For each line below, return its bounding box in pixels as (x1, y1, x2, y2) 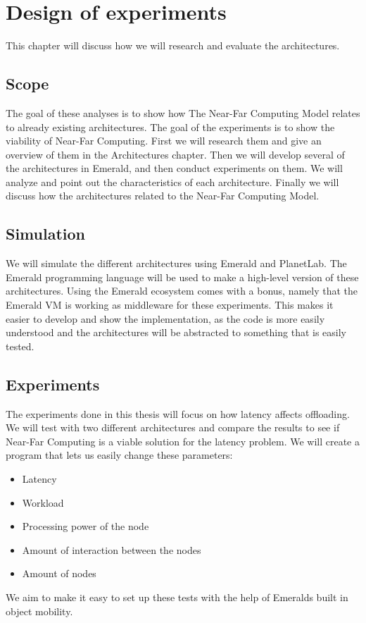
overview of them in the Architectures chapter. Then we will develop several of (6, 147, 345, 161)
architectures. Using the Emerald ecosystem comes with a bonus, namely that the (6, 283, 358, 298)
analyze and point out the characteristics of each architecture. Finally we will (6, 174, 339, 189)
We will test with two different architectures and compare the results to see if (6, 420, 340, 435)
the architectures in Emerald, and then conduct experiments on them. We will (6, 161, 343, 175)
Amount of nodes (22, 566, 96, 581)
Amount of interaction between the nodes (22, 542, 201, 557)
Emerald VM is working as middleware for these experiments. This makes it (6, 297, 334, 312)
